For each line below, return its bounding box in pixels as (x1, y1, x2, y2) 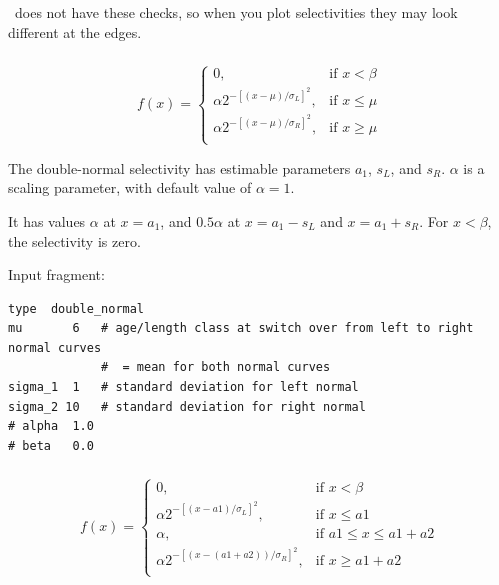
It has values (8, 210, 86, 231)
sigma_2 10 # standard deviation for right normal (8, 399, 366, 414)
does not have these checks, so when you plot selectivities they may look (14, 2, 458, 22)
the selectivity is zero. (8, 230, 141, 251)
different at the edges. (8, 21, 142, 42)
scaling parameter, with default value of (8, 177, 252, 198)
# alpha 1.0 (8, 419, 94, 434)
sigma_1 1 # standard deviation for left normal (8, 380, 359, 395)
